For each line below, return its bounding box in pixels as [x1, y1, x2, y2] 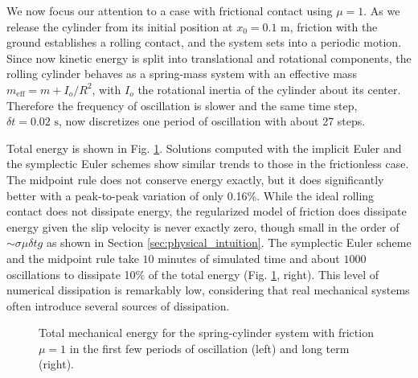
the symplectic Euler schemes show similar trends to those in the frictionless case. [6, 155, 409, 172]
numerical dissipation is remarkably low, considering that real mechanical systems [6, 281, 410, 298]
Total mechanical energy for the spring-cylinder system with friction [39, 324, 374, 341]
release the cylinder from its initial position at [6, 18, 233, 35]
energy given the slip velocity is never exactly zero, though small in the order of [6, 218, 400, 235]
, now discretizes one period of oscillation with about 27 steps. [59, 113, 366, 129]
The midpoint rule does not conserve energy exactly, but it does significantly [6, 171, 384, 187]
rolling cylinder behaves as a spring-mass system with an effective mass [6, 65, 357, 82]
